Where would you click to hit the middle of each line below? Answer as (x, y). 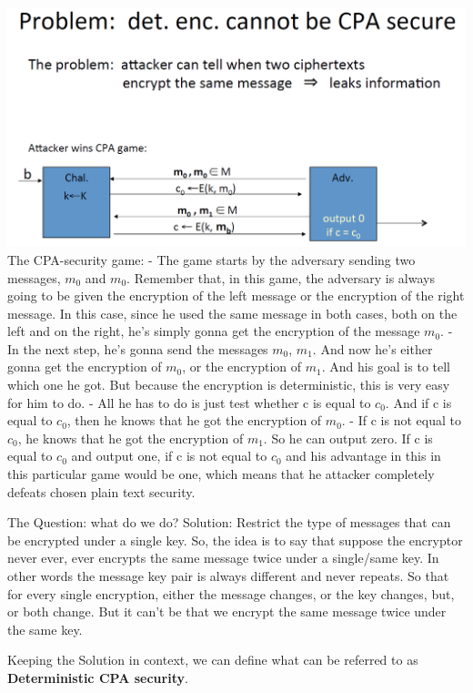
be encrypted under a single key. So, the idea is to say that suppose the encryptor (235, 540)
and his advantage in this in (363, 456)
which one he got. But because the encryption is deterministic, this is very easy (229, 385)
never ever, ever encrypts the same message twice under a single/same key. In (223, 558)
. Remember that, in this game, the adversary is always (281, 277)
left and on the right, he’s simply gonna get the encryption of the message (214, 331)
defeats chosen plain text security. (101, 491)
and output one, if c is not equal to (169, 456)
